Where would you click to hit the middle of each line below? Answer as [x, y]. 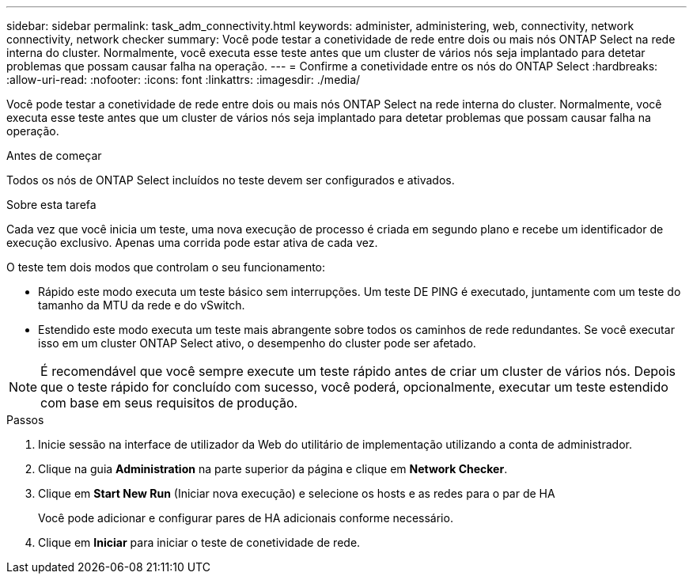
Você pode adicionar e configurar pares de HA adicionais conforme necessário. [246, 518]
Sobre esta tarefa [51, 205]
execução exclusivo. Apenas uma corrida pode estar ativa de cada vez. [192, 243]
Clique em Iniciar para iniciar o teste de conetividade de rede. [199, 542]
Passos [25, 420]
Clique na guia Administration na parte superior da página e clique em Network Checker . [273, 469]
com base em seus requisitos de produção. [169, 403]
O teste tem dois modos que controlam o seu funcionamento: [166, 267]
